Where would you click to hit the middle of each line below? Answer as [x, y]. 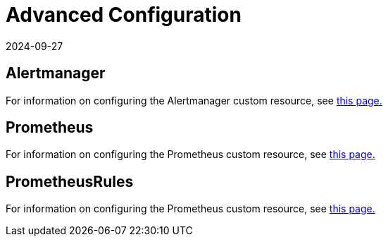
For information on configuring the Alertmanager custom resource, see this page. [194, 100]
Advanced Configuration [124, 15]
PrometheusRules [70, 181]
